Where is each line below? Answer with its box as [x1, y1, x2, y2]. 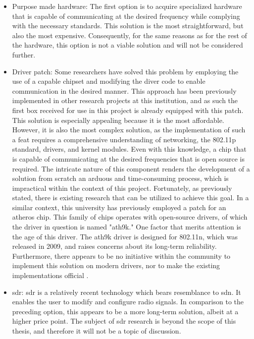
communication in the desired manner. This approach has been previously [12, 85, 237, 96]
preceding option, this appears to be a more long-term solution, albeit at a [12, 306, 239, 316]
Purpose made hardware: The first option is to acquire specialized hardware [12, 1, 242, 11]
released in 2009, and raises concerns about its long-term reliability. [12, 241, 217, 251]
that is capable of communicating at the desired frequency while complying [12, 10, 240, 21]
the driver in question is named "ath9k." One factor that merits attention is [12, 222, 241, 232]
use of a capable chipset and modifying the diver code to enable [12, 76, 205, 86]
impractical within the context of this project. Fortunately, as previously [12, 182, 232, 193]
